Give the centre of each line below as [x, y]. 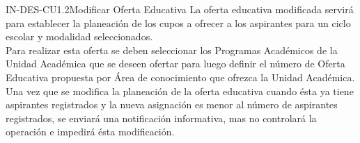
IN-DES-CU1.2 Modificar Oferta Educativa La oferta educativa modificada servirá [180, 9]
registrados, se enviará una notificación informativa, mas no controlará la [161, 118]
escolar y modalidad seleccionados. [79, 36]
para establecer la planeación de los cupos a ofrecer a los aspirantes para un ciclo [178, 23]
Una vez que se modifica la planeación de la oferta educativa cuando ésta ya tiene [180, 91]
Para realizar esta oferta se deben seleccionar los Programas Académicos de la [172, 50]
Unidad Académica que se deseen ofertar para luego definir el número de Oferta [175, 64]
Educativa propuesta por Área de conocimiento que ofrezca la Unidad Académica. [180, 77]
